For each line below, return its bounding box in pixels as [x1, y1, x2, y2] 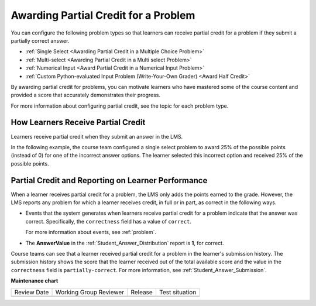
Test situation [159, 288, 197, 296]
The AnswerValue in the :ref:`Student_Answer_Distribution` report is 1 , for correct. [25, 239, 225, 246]
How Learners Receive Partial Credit [11, 118, 146, 128]
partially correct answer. [11, 37, 70, 44]
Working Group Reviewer [55, 288, 125, 296]
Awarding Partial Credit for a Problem [11, 9, 195, 22]
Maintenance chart [11, 277, 59, 284]
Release [130, 288, 153, 296]
